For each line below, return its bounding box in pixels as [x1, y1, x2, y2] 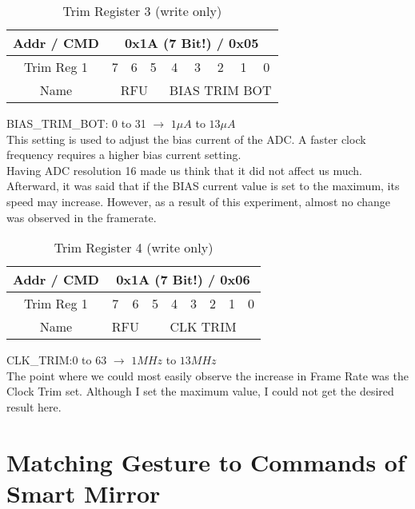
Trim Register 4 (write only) [54, 238, 213, 257]
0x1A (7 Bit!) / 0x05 [124, 34, 259, 52]
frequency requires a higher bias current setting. [6, 146, 241, 163]
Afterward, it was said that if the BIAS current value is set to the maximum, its [6, 177, 400, 194]
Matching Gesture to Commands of [6, 445, 405, 478]
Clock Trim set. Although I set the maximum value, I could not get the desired [6, 383, 394, 400]
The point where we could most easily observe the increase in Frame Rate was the [6, 367, 409, 384]
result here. [6, 398, 62, 415]
